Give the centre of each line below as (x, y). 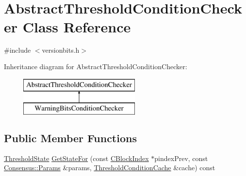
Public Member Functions (70, 138)
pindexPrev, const (181, 158)
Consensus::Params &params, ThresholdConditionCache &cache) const (110, 168)
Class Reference (77, 27)
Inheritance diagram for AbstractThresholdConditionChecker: (96, 66)
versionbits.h (61, 50)
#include (17, 50)
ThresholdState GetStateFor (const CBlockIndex (76, 158)
